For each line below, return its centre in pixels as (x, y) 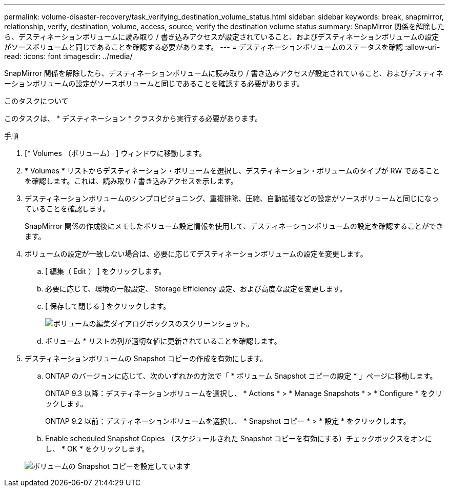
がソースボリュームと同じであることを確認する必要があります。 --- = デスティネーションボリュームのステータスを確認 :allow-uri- (222, 47)
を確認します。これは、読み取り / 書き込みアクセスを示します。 (131, 181)
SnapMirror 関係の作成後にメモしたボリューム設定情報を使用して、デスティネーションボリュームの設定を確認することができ (234, 226)
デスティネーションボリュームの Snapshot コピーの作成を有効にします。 (146, 358)
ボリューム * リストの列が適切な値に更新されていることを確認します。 (163, 341)
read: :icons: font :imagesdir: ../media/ (68, 56)
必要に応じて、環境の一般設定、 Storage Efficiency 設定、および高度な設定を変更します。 (196, 289)
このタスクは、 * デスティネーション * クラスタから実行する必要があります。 (133, 118)
